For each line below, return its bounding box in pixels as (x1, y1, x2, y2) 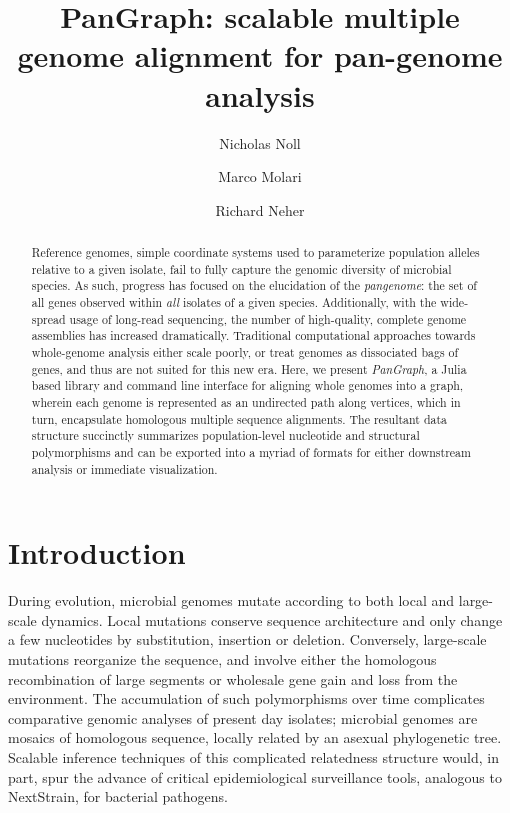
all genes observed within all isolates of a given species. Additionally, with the (31, 294, 437, 311)
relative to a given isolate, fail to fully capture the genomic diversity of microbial (31, 260, 452, 277)
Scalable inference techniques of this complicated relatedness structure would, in (8, 746, 499, 767)
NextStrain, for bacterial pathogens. (8, 786, 228, 807)
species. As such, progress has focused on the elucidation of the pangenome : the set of (31, 277, 477, 294)
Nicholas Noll (219, 132, 301, 153)
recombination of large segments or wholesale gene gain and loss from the (8, 668, 458, 689)
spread (31, 310, 66, 327)
